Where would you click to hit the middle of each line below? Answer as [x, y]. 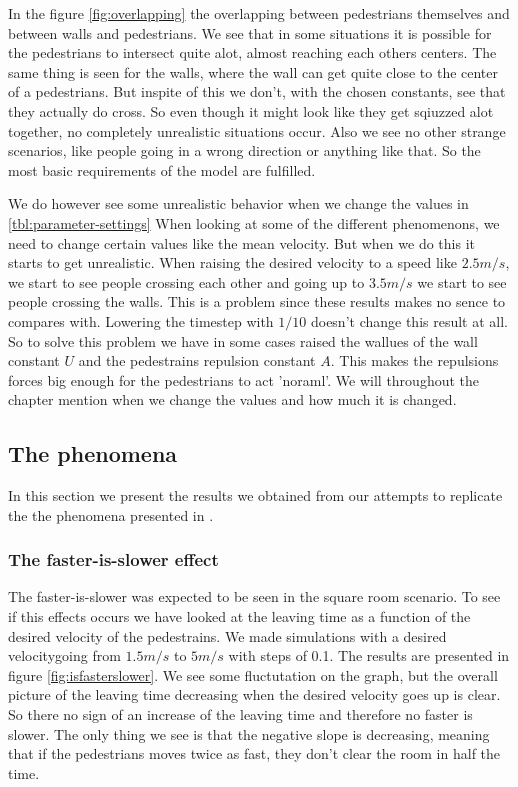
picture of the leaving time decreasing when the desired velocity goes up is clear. [254, 694]
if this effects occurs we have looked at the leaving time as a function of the [239, 616]
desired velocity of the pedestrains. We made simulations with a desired [227, 635]
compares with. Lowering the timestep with [141, 320]
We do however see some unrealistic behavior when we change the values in [238, 203]
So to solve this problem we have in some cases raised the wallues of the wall [243, 340]
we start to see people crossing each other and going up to [186, 281]
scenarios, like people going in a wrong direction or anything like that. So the [244, 150]
